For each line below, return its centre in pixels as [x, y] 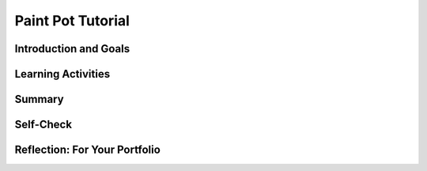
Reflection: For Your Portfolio [88, 150]
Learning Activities [62, 74]
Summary [39, 99]
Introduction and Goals [72, 49]
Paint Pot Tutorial [72, 21]
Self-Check [43, 125]
